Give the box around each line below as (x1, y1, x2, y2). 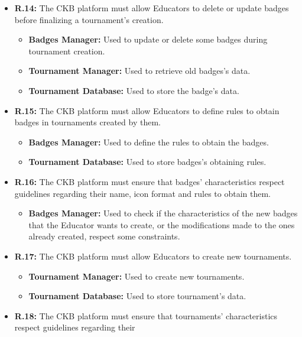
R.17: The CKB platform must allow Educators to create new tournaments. (14, 249, 292, 262)
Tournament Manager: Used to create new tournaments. (28, 270, 245, 282)
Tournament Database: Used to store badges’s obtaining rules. (28, 155, 267, 168)
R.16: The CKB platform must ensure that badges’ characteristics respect (14, 175, 285, 187)
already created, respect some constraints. (28, 230, 180, 242)
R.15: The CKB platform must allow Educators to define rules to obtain (14, 104, 280, 116)
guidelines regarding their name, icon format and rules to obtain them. (14, 187, 271, 199)
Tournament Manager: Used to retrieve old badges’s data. (28, 64, 251, 77)
